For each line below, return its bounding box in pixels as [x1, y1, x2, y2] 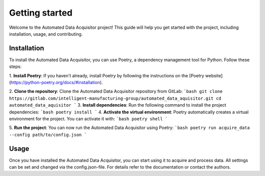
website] [205, 72, 223, 78]
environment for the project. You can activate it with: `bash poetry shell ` [9, 115, 168, 122]
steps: [9, 64, 22, 69]
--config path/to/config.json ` [9, 132, 87, 137]
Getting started [9, 7, 73, 18]
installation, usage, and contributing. [9, 31, 83, 37]
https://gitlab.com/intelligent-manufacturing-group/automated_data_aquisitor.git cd [9, 95, 222, 101]
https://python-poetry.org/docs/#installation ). [10, 80, 103, 86]
